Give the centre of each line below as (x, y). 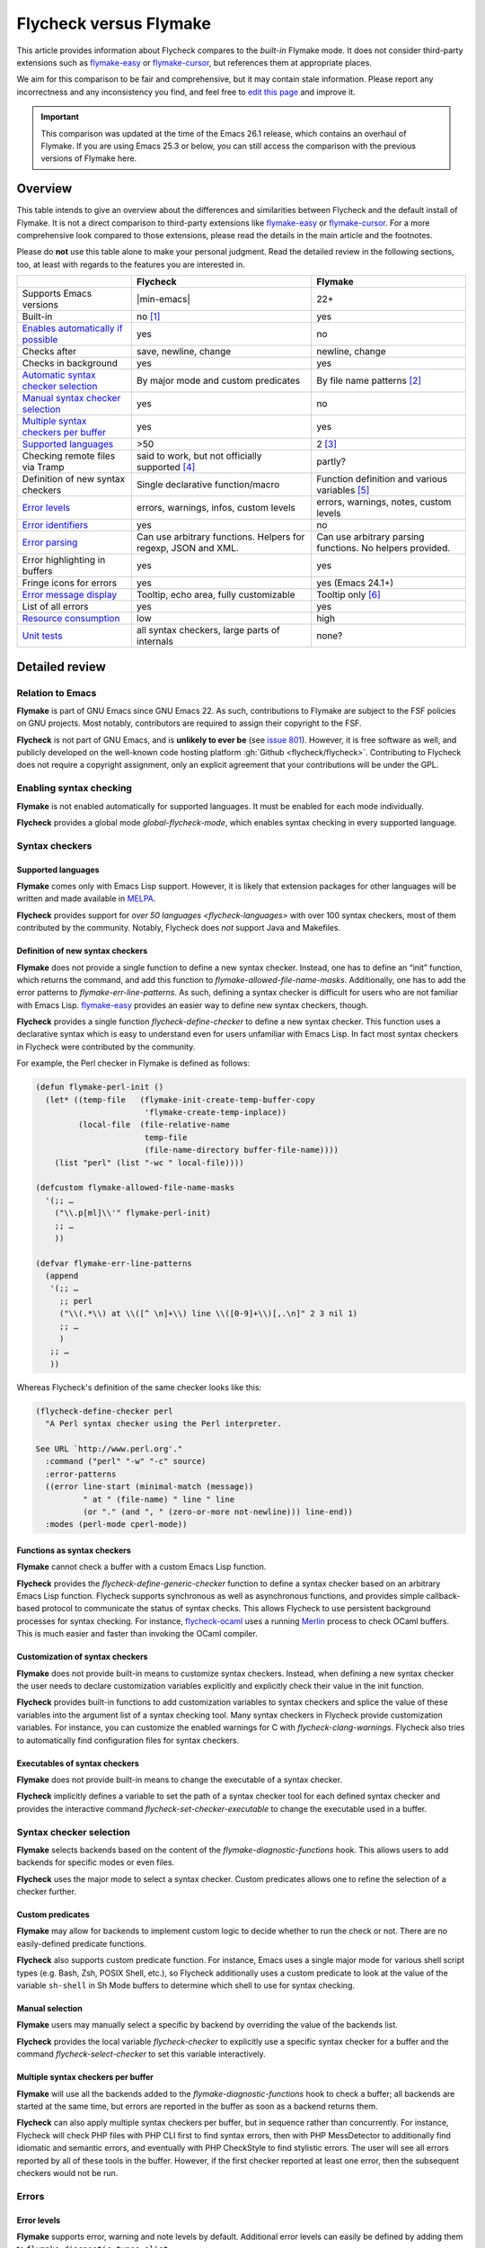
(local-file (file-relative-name (154, 1125)
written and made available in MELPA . (86, 898)
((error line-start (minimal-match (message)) (150, 1487)
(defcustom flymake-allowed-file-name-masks (135, 1188)
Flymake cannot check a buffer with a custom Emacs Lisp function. (141, 1567)
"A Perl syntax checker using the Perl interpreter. (163, 1424)
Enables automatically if (72, 328)
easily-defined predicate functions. (82, 1943)
